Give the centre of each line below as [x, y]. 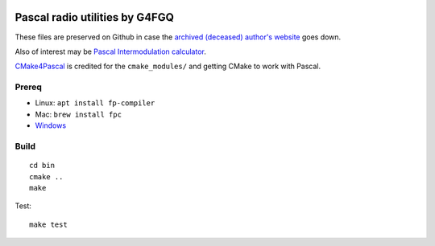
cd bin [42, 166]
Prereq [28, 87]
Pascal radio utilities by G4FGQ [95, 17]
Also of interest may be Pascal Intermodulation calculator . [111, 51]
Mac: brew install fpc [79, 114]
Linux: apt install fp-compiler [95, 103]
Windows [51, 125]
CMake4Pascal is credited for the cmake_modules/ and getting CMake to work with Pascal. [168, 66]
